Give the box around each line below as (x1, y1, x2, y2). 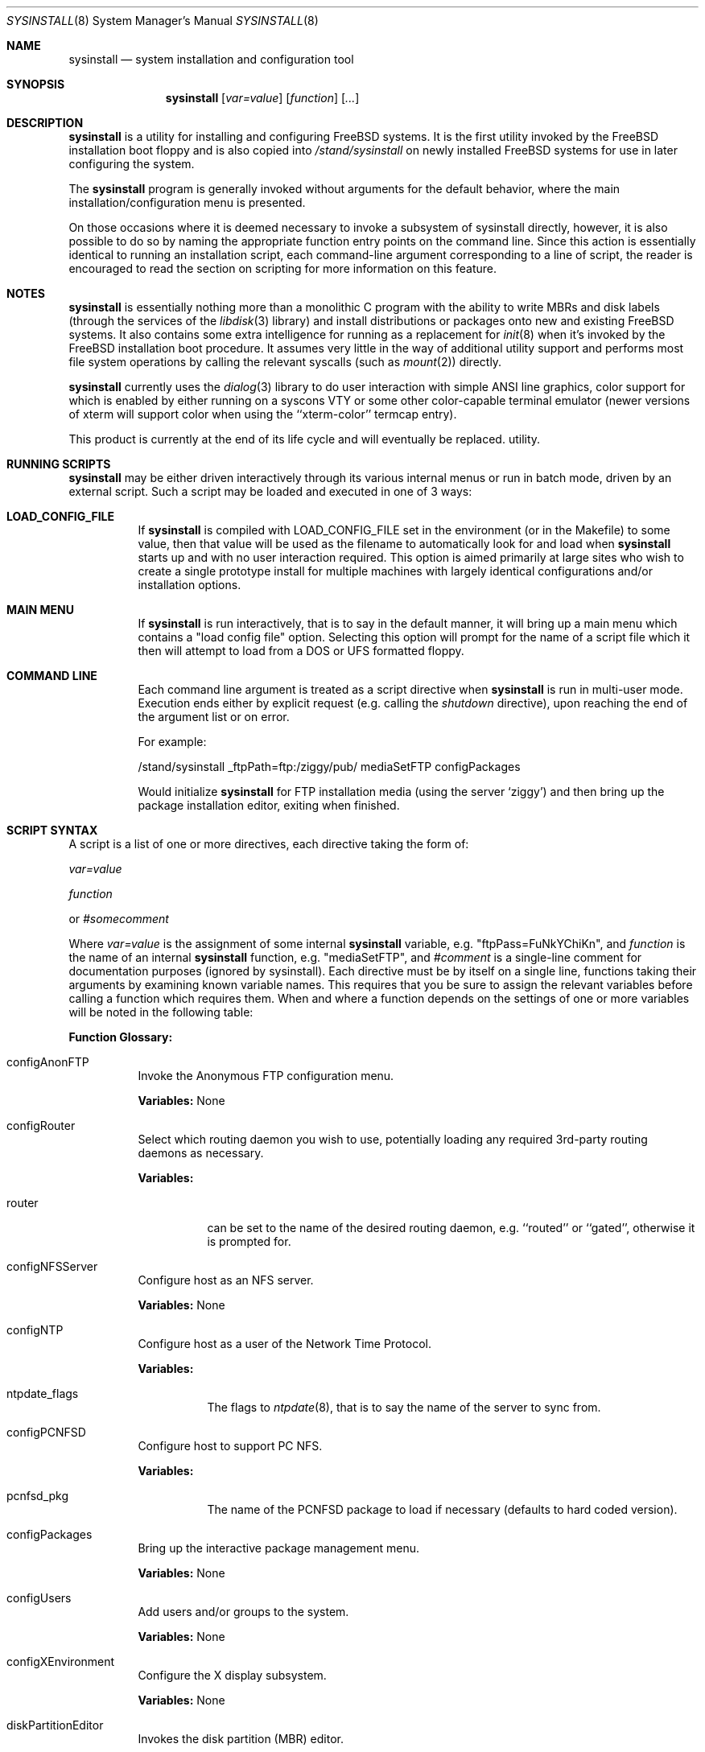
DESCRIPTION (6, 116, 84, 130)
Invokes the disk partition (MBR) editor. (138, 1732, 344, 1746)
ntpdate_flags (6, 1387, 79, 1400)
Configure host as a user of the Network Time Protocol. (138, 1337, 431, 1350)
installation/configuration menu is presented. (68, 196, 306, 209)
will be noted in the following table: (68, 1005, 254, 1019)
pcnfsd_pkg (6, 1489, 69, 1503)
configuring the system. (68, 157, 195, 171)
